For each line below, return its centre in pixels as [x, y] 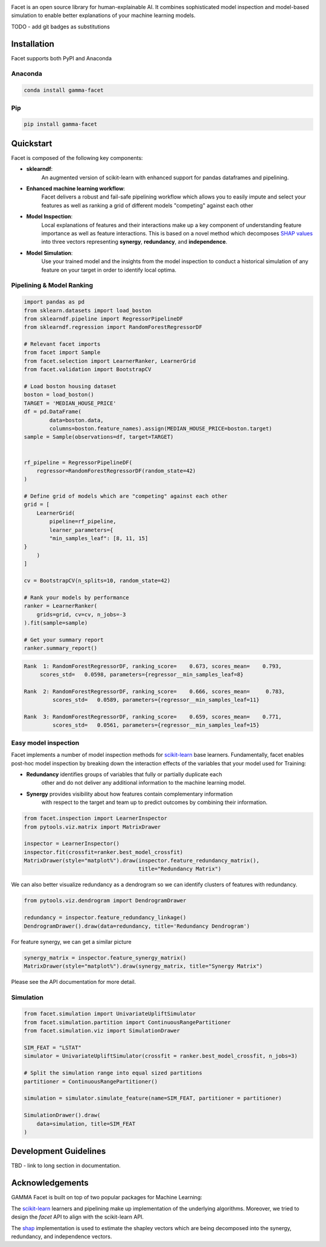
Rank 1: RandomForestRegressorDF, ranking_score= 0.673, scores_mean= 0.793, [153, 666]
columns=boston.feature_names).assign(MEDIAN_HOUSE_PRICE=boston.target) [161, 428]
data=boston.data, [76, 420]
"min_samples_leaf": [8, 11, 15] [99, 538]
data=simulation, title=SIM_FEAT [86, 1124]
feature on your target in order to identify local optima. [109, 270]
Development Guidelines [59, 1151]
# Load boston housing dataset [70, 387]
